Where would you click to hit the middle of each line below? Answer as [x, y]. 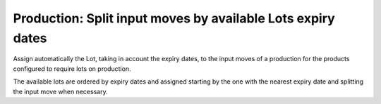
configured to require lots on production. [72, 69]
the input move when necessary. [61, 91]
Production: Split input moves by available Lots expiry [174, 18]
